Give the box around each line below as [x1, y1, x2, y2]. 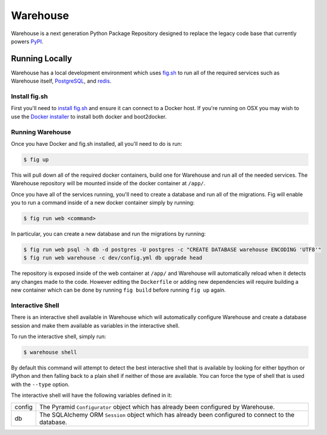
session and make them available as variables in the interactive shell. [11, 322, 180, 329]
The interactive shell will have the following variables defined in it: [11, 392, 172, 399]
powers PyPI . [11, 37, 44, 45]
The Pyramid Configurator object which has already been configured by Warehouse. [39, 402, 275, 411]
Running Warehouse [11, 128, 71, 136]
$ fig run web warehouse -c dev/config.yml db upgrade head [23, 255, 203, 261]
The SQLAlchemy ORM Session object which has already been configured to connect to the [39, 411, 295, 419]
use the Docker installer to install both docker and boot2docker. [11, 113, 167, 120]
